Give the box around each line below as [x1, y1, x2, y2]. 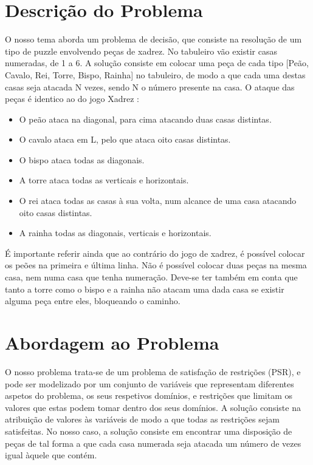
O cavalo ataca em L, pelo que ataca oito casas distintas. [19, 133, 231, 146]
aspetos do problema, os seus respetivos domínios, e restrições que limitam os [5, 389, 293, 402]
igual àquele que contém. [5, 449, 97, 461]
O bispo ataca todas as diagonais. [19, 153, 145, 166]
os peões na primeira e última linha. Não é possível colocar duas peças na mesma [5, 259, 307, 271]
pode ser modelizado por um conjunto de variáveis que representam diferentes [5, 377, 294, 390]
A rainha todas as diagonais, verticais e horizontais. [19, 226, 212, 239]
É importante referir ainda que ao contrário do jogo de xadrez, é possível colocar [5, 246, 305, 259]
